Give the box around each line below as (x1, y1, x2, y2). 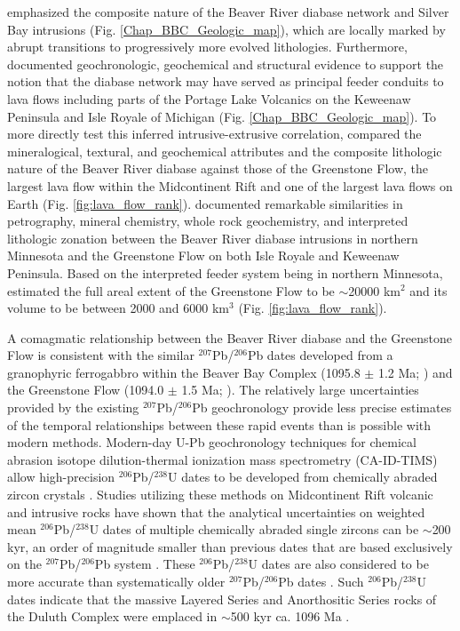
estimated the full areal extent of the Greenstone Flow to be (7, 281, 335, 300)
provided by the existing (7, 398, 139, 417)
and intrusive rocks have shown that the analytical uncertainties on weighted (7, 502, 425, 521)
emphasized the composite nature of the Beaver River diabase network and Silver (7, 3, 449, 20)
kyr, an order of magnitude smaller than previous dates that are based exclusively (7, 537, 453, 555)
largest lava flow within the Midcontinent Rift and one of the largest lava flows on (7, 176, 453, 195)
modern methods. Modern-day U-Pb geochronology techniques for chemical (7, 433, 416, 451)
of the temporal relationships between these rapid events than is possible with (7, 415, 432, 434)
